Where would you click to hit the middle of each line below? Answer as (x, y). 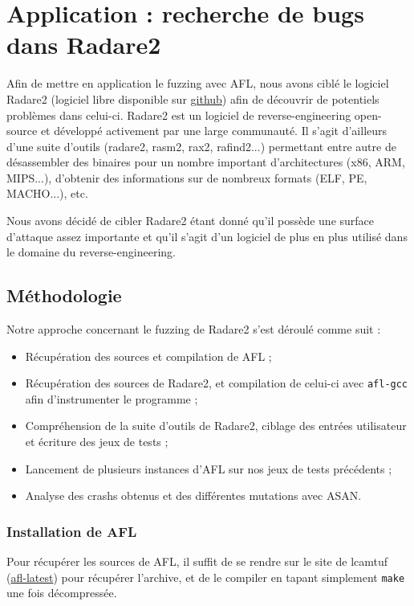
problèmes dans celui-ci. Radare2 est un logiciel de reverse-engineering (179, 115)
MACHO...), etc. (47, 193)
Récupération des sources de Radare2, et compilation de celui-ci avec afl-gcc (217, 383)
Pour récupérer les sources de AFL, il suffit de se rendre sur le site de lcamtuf (197, 561)
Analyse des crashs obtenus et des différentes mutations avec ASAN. (193, 495)
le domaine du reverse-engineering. (91, 252)
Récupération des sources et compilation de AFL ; (148, 356)
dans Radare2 (84, 45)
